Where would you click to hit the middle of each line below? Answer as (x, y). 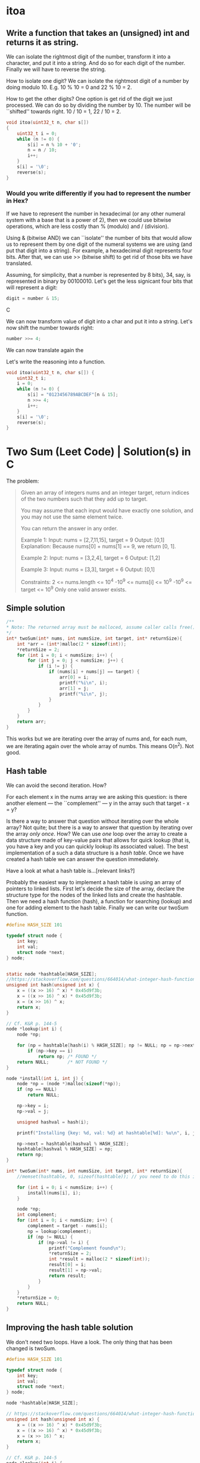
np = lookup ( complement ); (60, 1231)
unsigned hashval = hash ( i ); (53, 1122)
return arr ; (32, 722)
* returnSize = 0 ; (38, 1298)
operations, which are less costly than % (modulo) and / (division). (87, 226)
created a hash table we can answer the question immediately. (83, 859)
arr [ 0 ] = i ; (74, 678)
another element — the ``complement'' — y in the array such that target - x (98, 803)
